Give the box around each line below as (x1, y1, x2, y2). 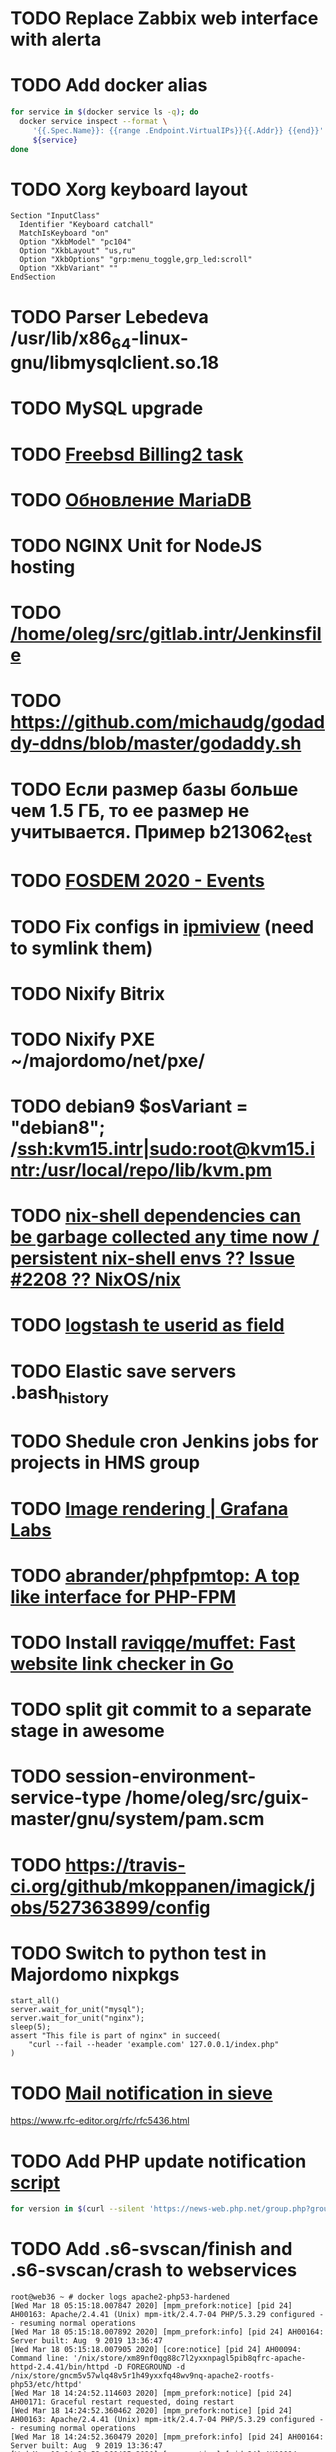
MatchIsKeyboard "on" (19, 228, 110, 239)
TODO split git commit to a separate (10, 1698, 312, 1721)
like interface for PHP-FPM (10, 1585, 237, 1608)
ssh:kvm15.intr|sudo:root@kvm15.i (16, 1138, 315, 1161)
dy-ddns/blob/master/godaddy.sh (10, 732, 302, 755)
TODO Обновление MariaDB (10, 488, 252, 511)
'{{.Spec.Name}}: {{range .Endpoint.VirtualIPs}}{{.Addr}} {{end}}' (32, 125, 325, 136)
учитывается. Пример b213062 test (10, 820, 313, 847)
